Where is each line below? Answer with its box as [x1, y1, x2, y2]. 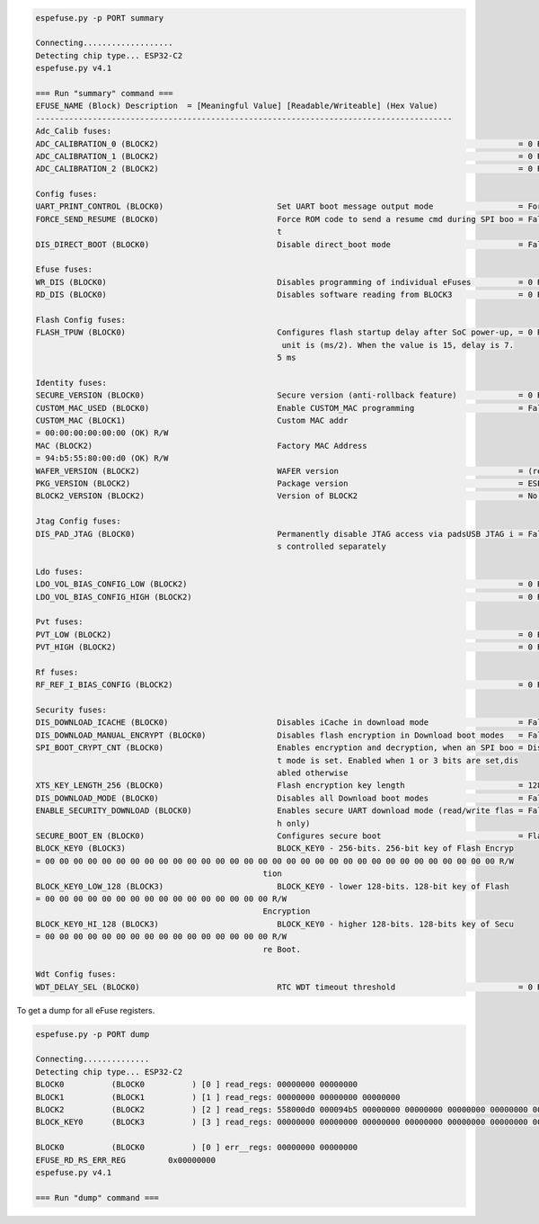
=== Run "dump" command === [35, 1193, 159, 1202]
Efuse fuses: [35, 264, 93, 274]
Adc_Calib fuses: [35, 126, 112, 137]
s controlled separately [277, 541, 386, 551]
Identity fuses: [35, 378, 108, 388]
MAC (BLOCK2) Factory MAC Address [35, 441, 367, 451]
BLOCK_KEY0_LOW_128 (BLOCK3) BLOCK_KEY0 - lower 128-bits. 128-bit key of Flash [35, 881, 509, 891]
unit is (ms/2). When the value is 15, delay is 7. [281, 340, 514, 350]
